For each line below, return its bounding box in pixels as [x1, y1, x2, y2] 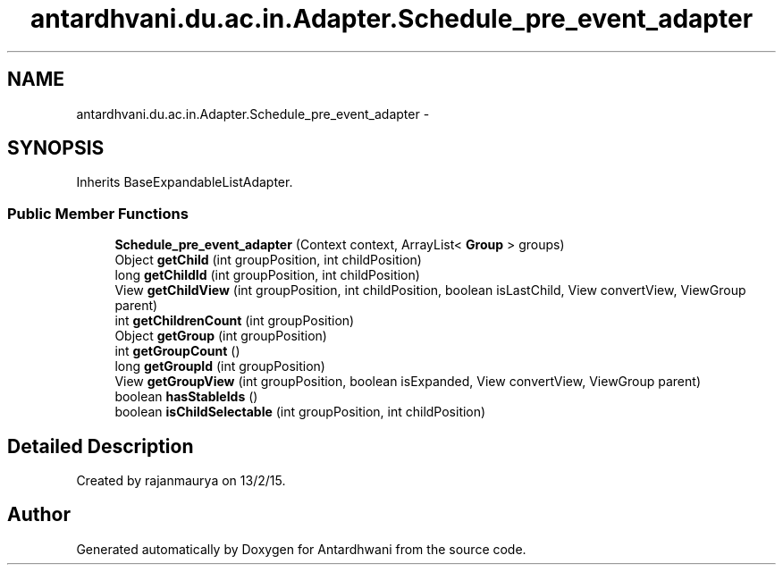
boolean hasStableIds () [114, 389, 258, 405]
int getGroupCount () [114, 343, 240, 359]
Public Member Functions [7, 204, 189, 223]
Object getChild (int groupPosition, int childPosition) [114, 252, 422, 268]
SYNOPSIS [7, 137, 105, 160]
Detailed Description [7, 434, 194, 458]
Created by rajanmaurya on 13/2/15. [76, 473, 286, 489]
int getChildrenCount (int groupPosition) [114, 313, 355, 329]
